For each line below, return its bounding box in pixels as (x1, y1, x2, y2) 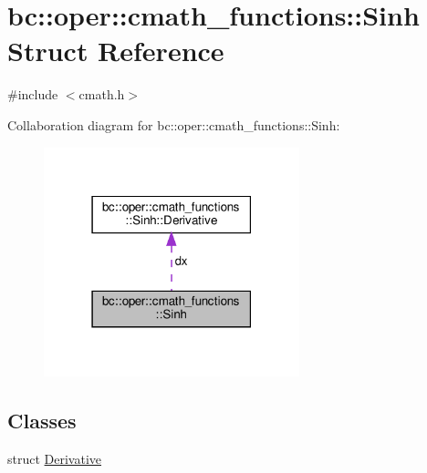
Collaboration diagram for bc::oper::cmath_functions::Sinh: (7, 115, 340, 134)
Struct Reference (7, 32, 224, 69)
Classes (7, 406, 77, 435)
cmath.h (78, 85, 125, 104)
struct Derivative (7, 449, 102, 468)
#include (7, 85, 58, 104)
